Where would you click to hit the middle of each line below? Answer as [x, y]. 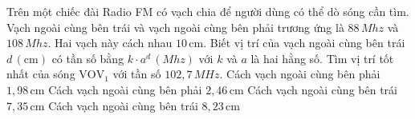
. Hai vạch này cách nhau [110, 43]
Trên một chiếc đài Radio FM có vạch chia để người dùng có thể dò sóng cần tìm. [208, 11]
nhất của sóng [41, 74]
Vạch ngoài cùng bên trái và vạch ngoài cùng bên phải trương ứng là [175, 27]
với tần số [137, 74]
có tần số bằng [88, 58]
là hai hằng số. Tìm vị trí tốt [322, 58]
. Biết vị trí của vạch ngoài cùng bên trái [304, 43]
